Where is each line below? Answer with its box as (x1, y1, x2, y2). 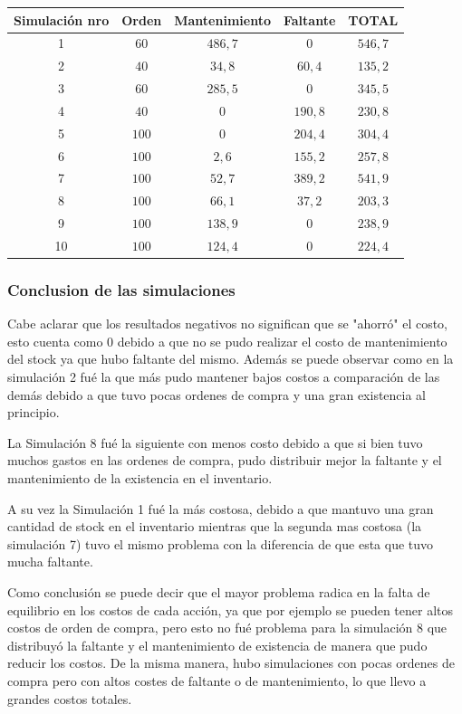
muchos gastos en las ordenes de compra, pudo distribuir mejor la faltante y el (7, 451, 442, 470)
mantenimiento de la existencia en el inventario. (7, 469, 273, 487)
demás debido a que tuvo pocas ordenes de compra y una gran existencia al (7, 385, 427, 404)
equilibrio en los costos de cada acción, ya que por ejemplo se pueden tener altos (7, 600, 454, 619)
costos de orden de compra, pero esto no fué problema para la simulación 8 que (7, 618, 448, 637)
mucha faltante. (7, 552, 93, 571)
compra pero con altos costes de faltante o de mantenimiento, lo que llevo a (7, 671, 427, 690)
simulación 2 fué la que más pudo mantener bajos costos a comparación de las (7, 367, 440, 386)
